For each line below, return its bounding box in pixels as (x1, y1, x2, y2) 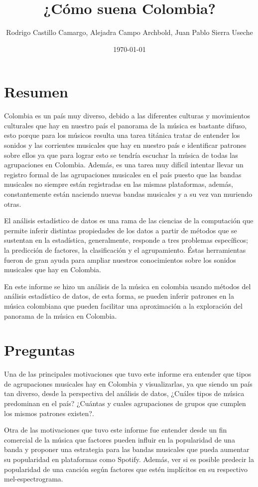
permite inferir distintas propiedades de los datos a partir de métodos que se (4, 225, 237, 235)
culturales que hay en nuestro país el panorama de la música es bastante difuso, (4, 120, 247, 130)
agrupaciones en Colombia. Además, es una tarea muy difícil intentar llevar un (4, 159, 244, 170)
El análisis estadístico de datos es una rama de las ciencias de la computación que (4, 215, 254, 226)
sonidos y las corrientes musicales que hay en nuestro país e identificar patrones (4, 140, 247, 150)
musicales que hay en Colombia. (4, 264, 101, 275)
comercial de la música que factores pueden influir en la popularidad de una (4, 434, 235, 445)
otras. (4, 198, 21, 209)
